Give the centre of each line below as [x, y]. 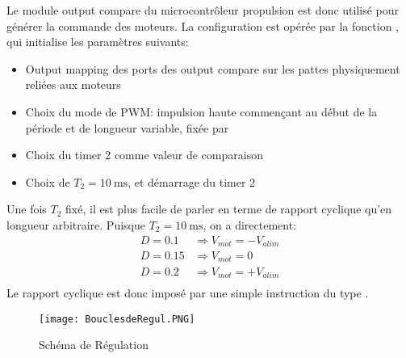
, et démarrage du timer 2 [192, 181]
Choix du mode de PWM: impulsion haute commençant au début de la [201, 111]
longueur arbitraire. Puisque [76, 224]
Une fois [27, 209]
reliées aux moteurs [73, 84]
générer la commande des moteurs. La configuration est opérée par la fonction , [203, 25]
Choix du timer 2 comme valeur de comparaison [144, 155]
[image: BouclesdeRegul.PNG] [117, 319]
